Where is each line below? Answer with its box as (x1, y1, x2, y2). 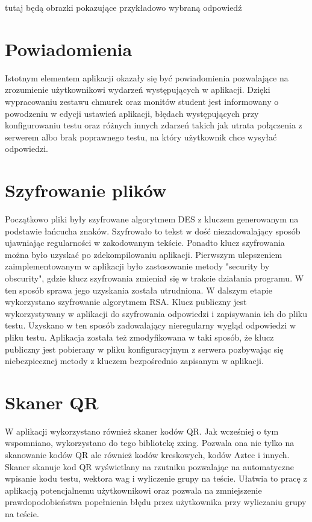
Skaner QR (5, 389, 99, 414)
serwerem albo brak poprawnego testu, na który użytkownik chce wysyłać (5, 130, 277, 143)
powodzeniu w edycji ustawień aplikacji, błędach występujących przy (5, 107, 259, 119)
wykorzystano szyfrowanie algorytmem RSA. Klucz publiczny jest (5, 295, 247, 308)
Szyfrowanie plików (5, 178, 167, 203)
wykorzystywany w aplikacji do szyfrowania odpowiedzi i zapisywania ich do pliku (5, 307, 307, 319)
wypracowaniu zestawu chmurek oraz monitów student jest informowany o (5, 95, 279, 107)
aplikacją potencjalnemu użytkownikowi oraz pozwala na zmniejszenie (5, 483, 262, 496)
